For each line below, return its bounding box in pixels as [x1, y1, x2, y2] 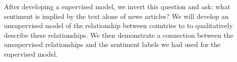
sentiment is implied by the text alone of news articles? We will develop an [4, 11, 229, 21]
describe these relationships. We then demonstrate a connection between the [4, 30, 234, 40]
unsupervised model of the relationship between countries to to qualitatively [4, 20, 233, 31]
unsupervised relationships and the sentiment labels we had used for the [4, 39, 221, 49]
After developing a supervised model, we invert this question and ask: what [4, 1, 231, 11]
